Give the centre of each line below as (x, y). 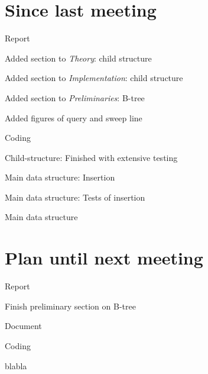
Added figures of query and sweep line (74, 117)
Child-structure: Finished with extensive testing (91, 157)
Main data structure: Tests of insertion (75, 197)
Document (23, 326)
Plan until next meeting (104, 258)
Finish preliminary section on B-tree (70, 306)
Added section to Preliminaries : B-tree (75, 97)
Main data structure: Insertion (60, 177)
